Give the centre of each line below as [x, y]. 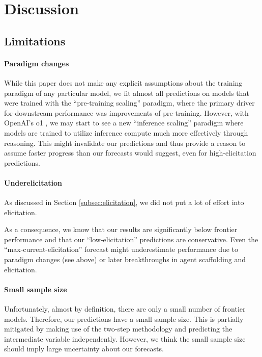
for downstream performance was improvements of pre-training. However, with [126, 112]
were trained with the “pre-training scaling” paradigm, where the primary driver [129, 103]
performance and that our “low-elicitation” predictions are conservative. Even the [131, 239]
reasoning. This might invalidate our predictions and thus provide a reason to [125, 143]
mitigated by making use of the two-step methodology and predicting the [118, 329]
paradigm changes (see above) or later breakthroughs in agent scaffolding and [125, 259]
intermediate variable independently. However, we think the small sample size [125, 338]
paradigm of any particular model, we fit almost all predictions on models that [127, 93]
